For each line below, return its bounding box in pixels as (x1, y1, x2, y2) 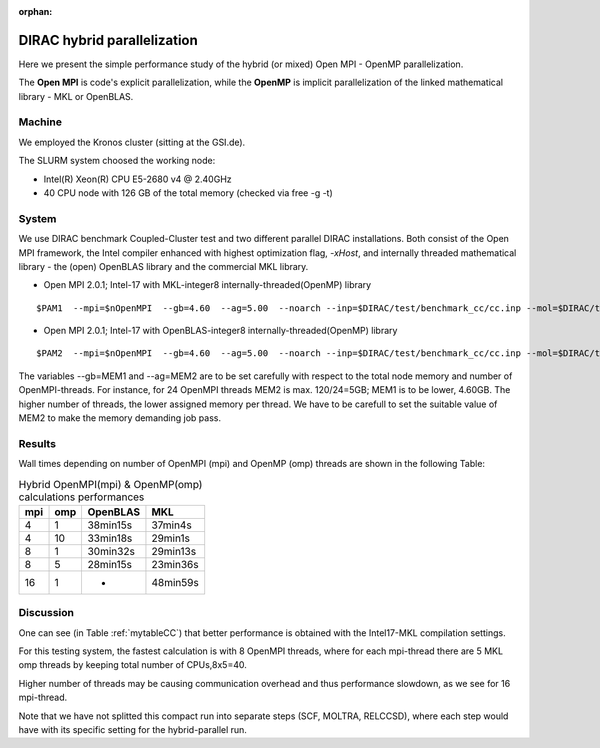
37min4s (151, 518, 192, 532)
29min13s (151, 544, 197, 558)
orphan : (18, 6, 53, 17)
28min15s (87, 557, 133, 571)
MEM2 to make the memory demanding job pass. (18, 412, 222, 424)
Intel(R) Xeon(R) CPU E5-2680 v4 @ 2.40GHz (43, 173, 232, 185)
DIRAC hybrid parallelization (18, 31, 199, 49)
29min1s (151, 531, 190, 545)
